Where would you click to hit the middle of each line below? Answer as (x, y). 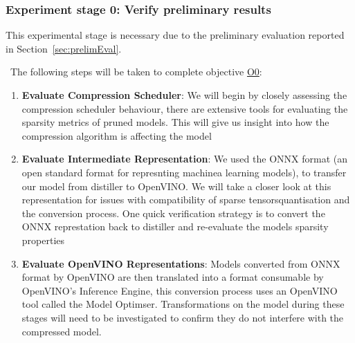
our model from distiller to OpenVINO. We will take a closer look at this (176, 186)
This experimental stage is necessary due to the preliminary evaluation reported (175, 35)
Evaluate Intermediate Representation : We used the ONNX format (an (184, 159)
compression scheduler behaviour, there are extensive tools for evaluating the (185, 108)
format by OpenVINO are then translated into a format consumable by (173, 277)
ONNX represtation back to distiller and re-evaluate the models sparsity (175, 226)
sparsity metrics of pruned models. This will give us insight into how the (175, 122)
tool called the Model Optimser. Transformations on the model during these (183, 304)
